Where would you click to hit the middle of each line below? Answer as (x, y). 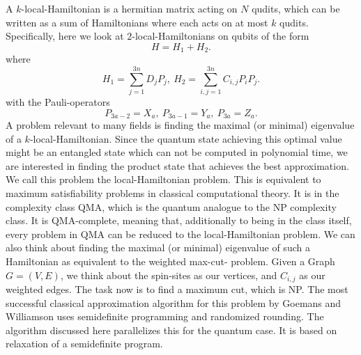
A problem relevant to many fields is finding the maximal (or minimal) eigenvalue (180, 125)
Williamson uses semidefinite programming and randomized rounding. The (165, 316)
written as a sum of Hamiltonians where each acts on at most (137, 22)
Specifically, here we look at (65, 36)
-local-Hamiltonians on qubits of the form (221, 36)
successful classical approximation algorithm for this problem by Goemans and (174, 302)
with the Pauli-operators (58, 101)
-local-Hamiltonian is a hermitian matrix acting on (129, 8)
